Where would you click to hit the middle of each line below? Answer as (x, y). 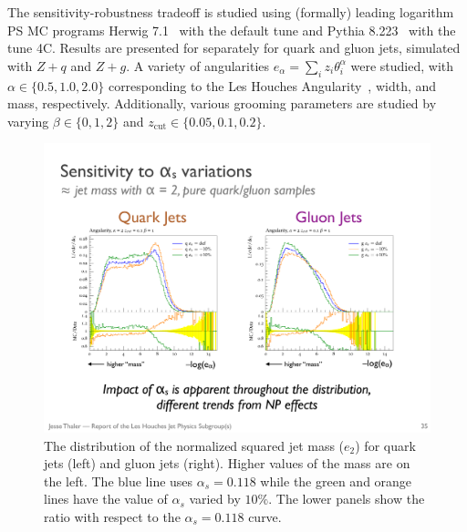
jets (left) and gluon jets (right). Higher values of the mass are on (227, 463)
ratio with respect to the (112, 516)
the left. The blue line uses (119, 481)
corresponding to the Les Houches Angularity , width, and (272, 85)
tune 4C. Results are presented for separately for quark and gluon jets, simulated (234, 48)
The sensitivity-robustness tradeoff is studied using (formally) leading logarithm (231, 12)
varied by (215, 499)
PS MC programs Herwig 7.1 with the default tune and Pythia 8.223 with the (232, 30)
